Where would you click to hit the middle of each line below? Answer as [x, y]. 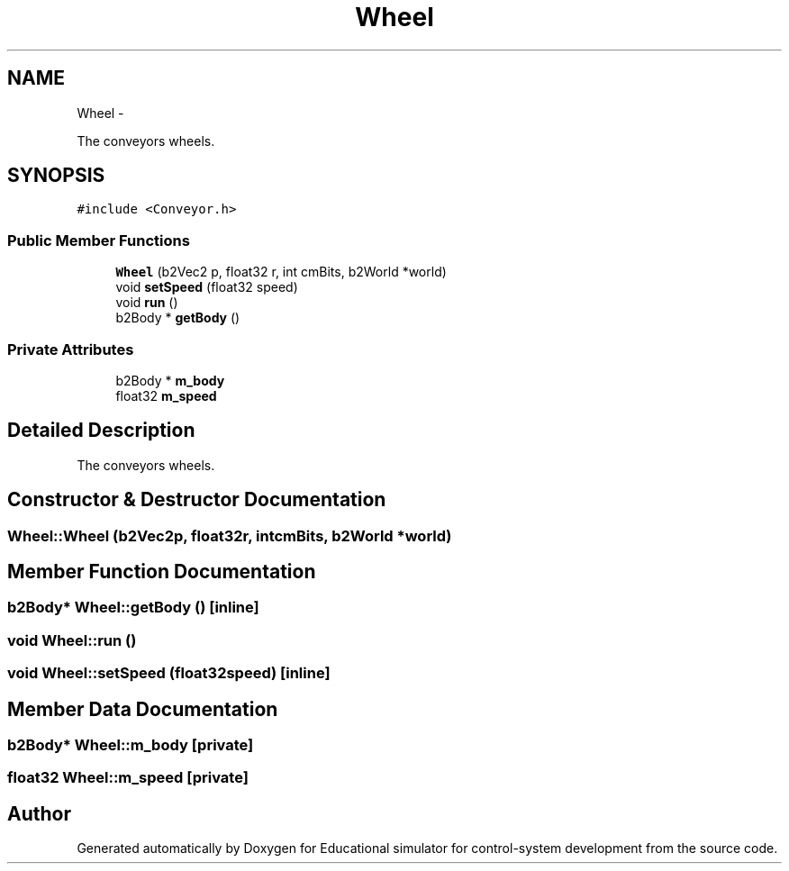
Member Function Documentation [162, 572]
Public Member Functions [99, 240]
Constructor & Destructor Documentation [197, 500]
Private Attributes [71, 349]
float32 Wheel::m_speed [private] [128, 778]
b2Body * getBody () [178, 318]
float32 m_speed [166, 395]
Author [39, 813]
